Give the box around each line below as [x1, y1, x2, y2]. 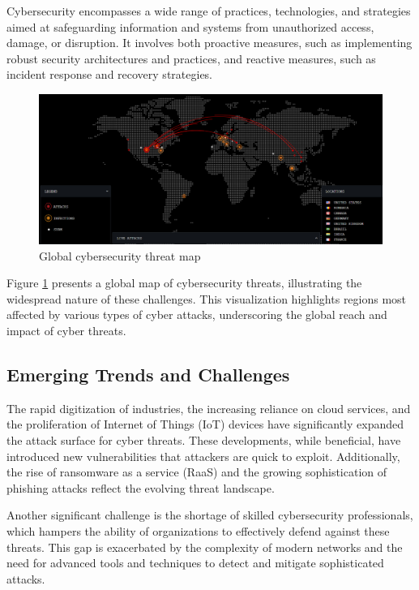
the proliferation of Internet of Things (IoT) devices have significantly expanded [6, 416, 404, 433]
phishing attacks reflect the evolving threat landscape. [6, 479, 275, 496]
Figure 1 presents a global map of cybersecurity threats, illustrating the [6, 274, 362, 291]
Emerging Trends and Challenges [6, 362, 290, 386]
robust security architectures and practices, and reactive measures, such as [6, 50, 376, 67]
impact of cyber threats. [6, 322, 126, 339]
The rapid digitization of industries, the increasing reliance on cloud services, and [6, 399, 411, 416]
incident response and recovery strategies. [6, 66, 213, 83]
